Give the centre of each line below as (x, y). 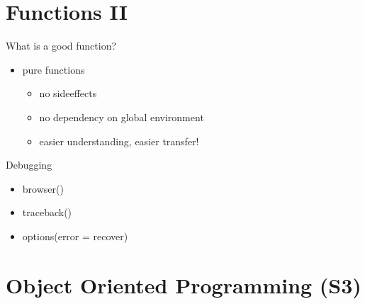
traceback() (47, 212)
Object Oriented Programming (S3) (184, 285)
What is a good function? (61, 46)
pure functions (54, 69)
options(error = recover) (75, 236)
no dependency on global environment (122, 117)
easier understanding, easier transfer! (119, 141)
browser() (43, 188)
